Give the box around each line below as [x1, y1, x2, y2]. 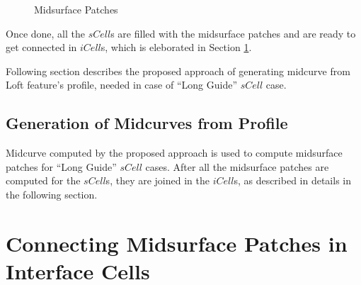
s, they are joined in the [105, 173, 210, 188]
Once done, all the [6, 26, 85, 40]
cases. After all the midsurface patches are [145, 159, 329, 174]
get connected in [6, 40, 77, 55]
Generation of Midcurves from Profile [6, 112, 288, 134]
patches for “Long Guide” [6, 159, 117, 174]
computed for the [6, 173, 81, 188]
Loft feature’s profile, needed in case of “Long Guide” [6, 77, 237, 92]
